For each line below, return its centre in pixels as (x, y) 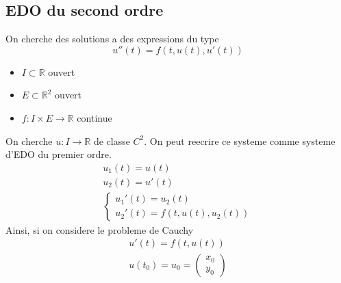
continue (94, 117)
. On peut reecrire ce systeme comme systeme (240, 140)
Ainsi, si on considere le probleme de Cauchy (100, 229)
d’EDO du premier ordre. (59, 154)
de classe (112, 140)
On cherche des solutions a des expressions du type (112, 39)
